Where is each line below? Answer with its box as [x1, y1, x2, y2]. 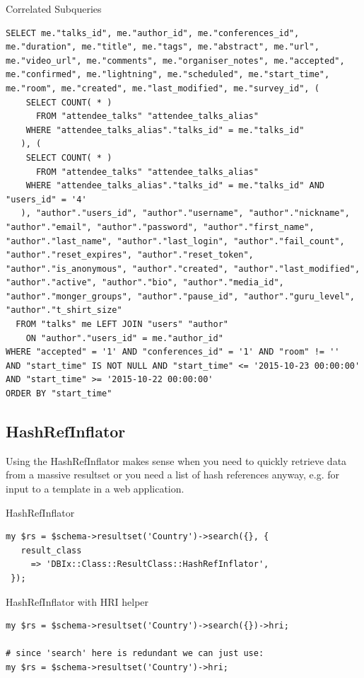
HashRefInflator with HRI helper [6, 594, 149, 609]
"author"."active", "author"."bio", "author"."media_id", [6, 277, 284, 288]
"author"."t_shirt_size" [6, 305, 122, 316]
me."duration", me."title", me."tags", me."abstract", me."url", [6, 42, 319, 52]
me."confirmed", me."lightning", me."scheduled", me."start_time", [6, 69, 330, 80]
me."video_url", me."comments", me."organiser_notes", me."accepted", [6, 55, 345, 66]
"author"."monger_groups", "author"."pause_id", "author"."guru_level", [6, 291, 355, 301]
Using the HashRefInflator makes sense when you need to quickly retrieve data [6, 453, 347, 468]
